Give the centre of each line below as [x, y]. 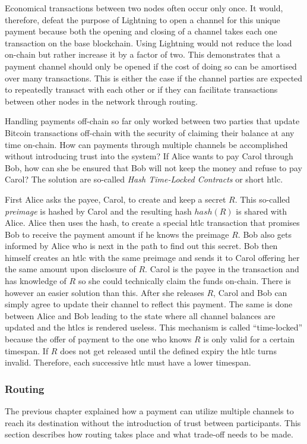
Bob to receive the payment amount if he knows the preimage [117, 234]
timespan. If [27, 350]
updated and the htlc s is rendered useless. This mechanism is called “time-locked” [154, 327]
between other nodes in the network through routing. [101, 101]
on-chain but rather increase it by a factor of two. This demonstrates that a [143, 54]
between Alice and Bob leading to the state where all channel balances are [140, 315]
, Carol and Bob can [250, 292]
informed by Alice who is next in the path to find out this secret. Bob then [141, 246]
